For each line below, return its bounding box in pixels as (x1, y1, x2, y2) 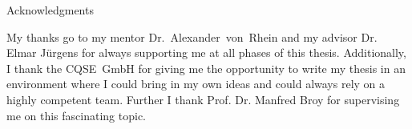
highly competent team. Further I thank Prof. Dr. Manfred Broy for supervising (6, 91, 400, 107)
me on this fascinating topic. (6, 107, 146, 123)
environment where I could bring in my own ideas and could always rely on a (6, 75, 386, 92)
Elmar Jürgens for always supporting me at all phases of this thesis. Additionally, (6, 44, 406, 61)
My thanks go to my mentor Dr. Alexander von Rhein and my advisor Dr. (6, 28, 378, 45)
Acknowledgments (6, 2, 94, 18)
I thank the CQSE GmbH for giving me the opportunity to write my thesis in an (6, 59, 406, 76)
